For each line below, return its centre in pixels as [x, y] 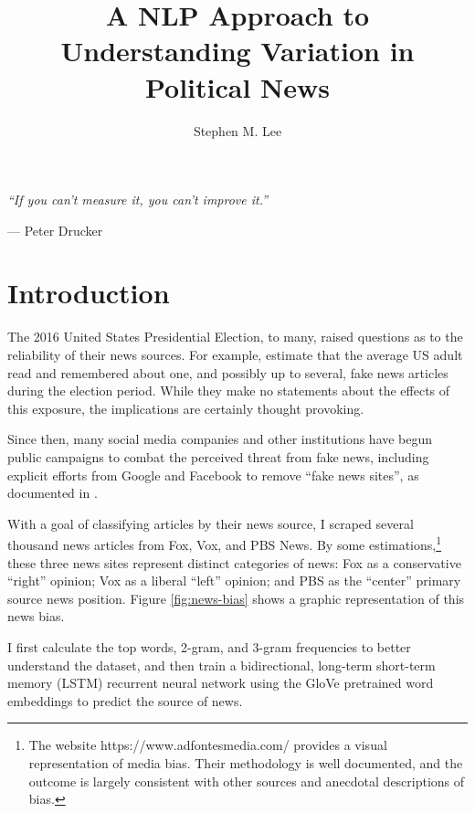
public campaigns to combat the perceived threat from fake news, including [218, 456]
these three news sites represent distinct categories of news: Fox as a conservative [234, 562]
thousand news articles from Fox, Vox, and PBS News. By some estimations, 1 [225, 543]
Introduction [89, 293]
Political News [237, 86]
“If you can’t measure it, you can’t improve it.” [138, 200]
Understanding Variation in [237, 51]
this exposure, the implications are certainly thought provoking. [186, 408]
